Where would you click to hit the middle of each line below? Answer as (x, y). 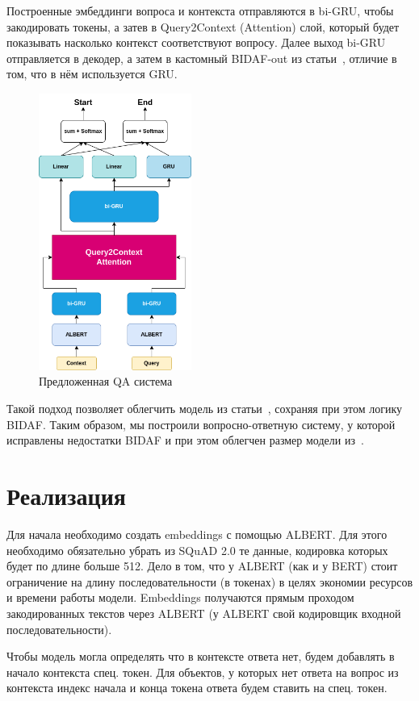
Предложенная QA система (106, 381)
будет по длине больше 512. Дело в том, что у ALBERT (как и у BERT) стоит (202, 566)
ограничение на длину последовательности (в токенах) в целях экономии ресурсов (210, 581)
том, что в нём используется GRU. (92, 74)
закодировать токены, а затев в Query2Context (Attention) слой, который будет (203, 26)
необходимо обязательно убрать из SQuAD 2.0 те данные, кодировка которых (197, 550)
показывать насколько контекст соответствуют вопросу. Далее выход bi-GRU (196, 42)
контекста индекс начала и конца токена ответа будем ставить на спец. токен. (197, 688)
